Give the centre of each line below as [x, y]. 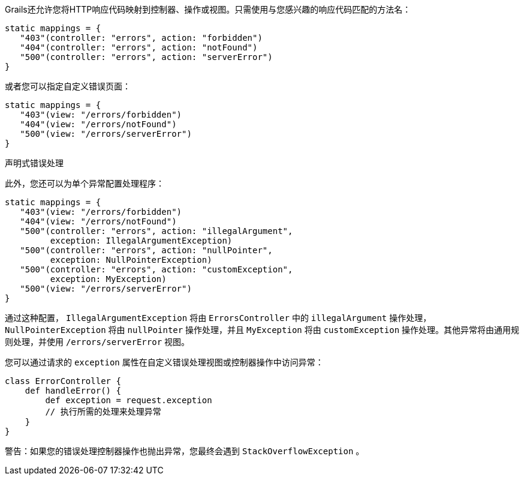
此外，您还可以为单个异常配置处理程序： [85, 183]
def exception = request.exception [129, 400]
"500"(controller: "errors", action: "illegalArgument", [156, 231]
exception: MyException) [108, 279]
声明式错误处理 [34, 163]
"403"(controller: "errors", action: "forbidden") [141, 38]
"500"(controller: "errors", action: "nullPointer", [146, 250]
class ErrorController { [63, 381]
